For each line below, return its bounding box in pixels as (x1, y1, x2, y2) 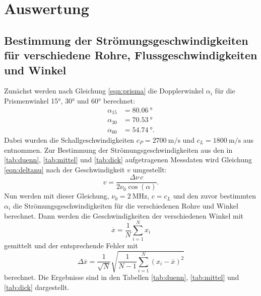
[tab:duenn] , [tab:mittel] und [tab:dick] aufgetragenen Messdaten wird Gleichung (4, 154, 252, 165)
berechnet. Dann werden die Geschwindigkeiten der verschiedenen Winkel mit (4, 210, 244, 221)
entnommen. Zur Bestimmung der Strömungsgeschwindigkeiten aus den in (4, 144, 233, 155)
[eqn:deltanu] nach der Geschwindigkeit (4, 164, 125, 174)
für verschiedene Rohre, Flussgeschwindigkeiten (4, 47, 257, 63)
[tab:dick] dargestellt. (4, 282, 70, 292)
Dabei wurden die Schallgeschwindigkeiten (4, 135, 135, 145)
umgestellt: (133, 164, 167, 174)
